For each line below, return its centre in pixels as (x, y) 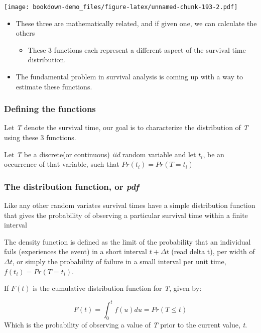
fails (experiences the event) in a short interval (76, 251)
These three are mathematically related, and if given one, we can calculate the (136, 23)
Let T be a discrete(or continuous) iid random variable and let (100, 154)
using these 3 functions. (40, 137)
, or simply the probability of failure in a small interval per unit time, (119, 261)
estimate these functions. (54, 86)
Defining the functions (50, 109)
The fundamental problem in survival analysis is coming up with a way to (129, 77)
